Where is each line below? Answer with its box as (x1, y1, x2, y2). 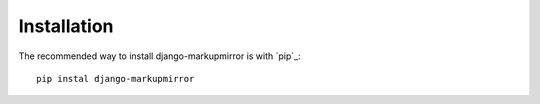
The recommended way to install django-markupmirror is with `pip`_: (18, 50, 301, 62)
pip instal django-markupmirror (36, 73, 195, 84)
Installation (18, 15, 114, 37)
